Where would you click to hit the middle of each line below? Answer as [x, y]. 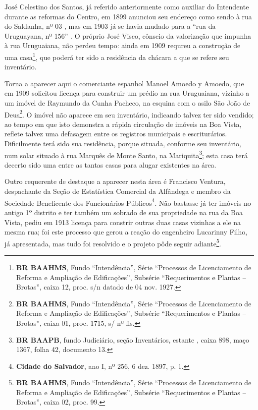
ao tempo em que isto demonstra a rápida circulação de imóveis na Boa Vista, [123, 124]
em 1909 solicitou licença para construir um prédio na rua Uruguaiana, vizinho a [127, 93]
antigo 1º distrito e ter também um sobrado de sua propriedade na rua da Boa [124, 212]
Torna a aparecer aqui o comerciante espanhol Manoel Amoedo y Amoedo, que [124, 83]
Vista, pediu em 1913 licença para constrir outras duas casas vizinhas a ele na [123, 222]
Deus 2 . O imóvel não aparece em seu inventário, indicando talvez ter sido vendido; [129, 114]
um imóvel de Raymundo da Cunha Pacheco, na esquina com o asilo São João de [127, 103]
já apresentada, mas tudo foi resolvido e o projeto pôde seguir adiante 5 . [113, 242]
